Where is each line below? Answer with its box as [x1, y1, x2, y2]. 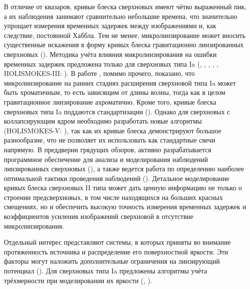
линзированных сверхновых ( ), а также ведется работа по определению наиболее [4, 163, 244, 174]
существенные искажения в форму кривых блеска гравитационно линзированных [4, 39, 244, 50]
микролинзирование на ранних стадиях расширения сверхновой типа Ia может [4, 77, 236, 88]
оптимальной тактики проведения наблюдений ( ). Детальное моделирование [4, 173, 230, 183]
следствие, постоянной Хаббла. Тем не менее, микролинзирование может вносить [4, 30, 246, 40]
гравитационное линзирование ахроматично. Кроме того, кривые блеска [4, 96, 217, 107]
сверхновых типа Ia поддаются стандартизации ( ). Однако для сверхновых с [4, 106, 230, 116]
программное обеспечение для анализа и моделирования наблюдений [4, 154, 208, 164]
